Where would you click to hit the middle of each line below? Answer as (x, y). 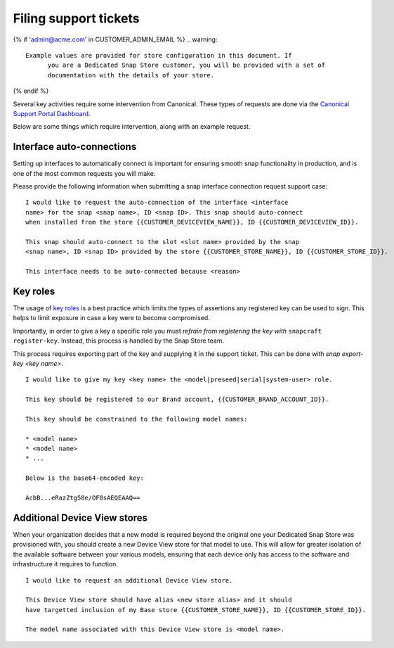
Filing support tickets (76, 18)
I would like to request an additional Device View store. (129, 580)
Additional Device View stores (80, 517)
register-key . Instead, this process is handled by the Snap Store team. (119, 341)
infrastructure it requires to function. (66, 564)
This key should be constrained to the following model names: (137, 419)
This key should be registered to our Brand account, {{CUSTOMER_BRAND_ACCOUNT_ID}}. (177, 400)
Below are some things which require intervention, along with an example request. (132, 127)
